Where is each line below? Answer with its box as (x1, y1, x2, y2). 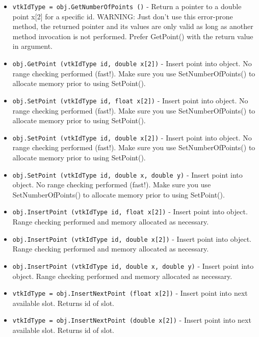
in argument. (12, 41, 53, 51)
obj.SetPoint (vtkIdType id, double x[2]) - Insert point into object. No (12, 132, 252, 143)
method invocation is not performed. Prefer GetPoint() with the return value (12, 31, 253, 41)
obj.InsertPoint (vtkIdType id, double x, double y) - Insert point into (12, 260, 254, 271)
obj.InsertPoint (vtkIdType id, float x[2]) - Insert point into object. (12, 206, 248, 217)
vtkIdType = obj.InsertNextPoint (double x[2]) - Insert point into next (12, 315, 251, 325)
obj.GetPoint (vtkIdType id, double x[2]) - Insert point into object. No (12, 58, 252, 69)
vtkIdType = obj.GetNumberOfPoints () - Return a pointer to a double (12, 1, 242, 11)
